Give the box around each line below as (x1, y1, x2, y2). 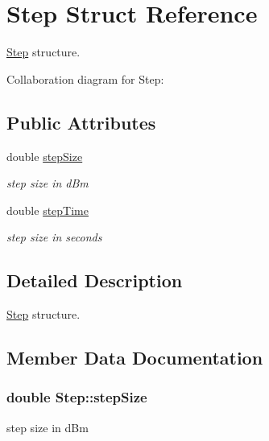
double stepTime (6, 201, 89, 218)
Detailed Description (6, 268, 183, 293)
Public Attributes (6, 109, 156, 134)
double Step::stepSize (6, 387, 147, 407)
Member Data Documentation (6, 345, 263, 370)
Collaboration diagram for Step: (6, 70, 164, 87)
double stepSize (6, 147, 83, 164)
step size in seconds (6, 229, 102, 245)
